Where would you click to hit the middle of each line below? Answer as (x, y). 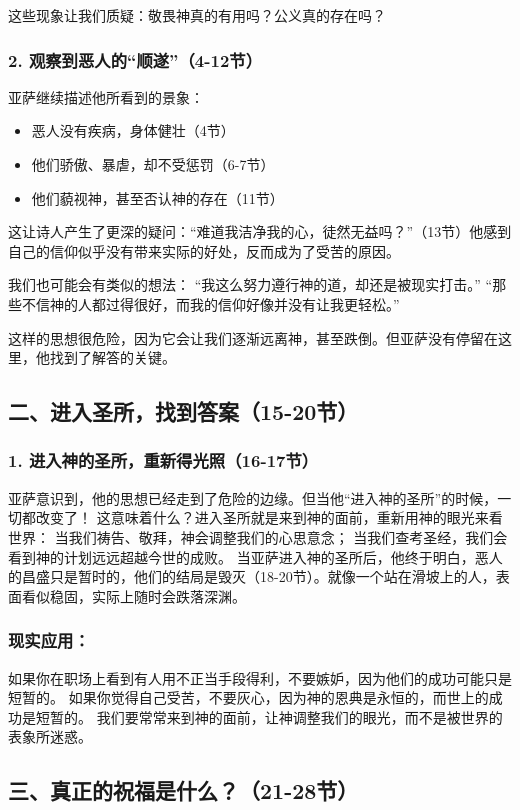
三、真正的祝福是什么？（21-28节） (183, 790)
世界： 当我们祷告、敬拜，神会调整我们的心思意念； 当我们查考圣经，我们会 (258, 536)
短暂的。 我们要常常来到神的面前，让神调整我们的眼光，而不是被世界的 (269, 716)
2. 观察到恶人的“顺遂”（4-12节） (135, 59)
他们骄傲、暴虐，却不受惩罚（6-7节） (153, 164)
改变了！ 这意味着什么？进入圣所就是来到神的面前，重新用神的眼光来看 (269, 517)
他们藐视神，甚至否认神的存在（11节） (157, 197)
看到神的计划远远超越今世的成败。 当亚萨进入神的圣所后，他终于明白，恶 (248, 556)
